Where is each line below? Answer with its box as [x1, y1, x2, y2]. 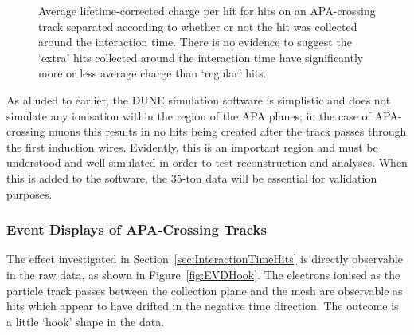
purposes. [6, 185, 53, 202]
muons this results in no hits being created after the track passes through [49, 123, 407, 140]
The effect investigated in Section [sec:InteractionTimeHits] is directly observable [6, 250, 403, 267]
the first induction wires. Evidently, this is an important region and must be [6, 138, 378, 155]
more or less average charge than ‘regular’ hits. [38, 65, 267, 81]
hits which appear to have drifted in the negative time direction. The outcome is [6, 298, 399, 314]
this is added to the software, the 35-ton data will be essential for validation [6, 169, 377, 186]
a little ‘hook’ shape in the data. [6, 313, 165, 329]
